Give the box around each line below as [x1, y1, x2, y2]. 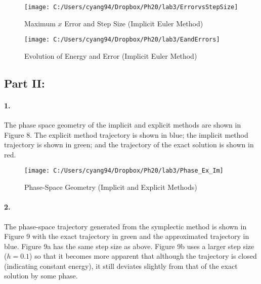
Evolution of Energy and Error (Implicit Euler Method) [24, 50, 197, 61]
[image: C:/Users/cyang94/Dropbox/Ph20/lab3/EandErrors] [24, 36, 220, 44]
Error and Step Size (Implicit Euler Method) [64, 18, 203, 28]
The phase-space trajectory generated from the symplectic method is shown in [4, 221, 247, 231]
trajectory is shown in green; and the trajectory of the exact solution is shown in [4, 139, 254, 150]
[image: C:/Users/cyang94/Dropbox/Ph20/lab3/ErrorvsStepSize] [24, 4, 238, 11]
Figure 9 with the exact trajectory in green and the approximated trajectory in [4, 231, 249, 241]
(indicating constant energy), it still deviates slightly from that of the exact [4, 260, 238, 271]
